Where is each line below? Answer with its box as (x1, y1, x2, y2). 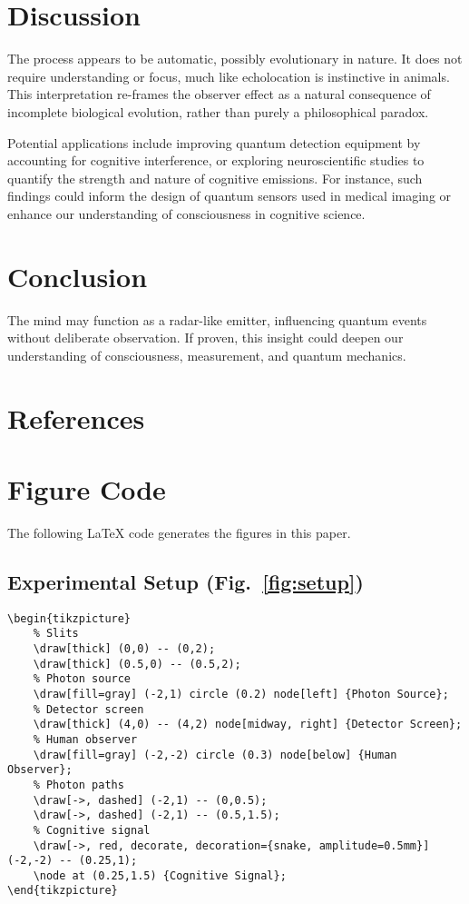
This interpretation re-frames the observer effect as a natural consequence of (7, 84, 431, 104)
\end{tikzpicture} (7, 884, 118, 898)
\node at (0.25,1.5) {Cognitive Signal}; (33, 869, 287, 882)
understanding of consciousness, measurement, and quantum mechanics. (7, 345, 406, 364)
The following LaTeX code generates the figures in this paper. (7, 522, 351, 541)
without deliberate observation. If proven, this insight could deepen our (7, 328, 404, 347)
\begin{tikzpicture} (7, 611, 132, 625)
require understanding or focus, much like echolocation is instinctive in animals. (7, 66, 450, 85)
